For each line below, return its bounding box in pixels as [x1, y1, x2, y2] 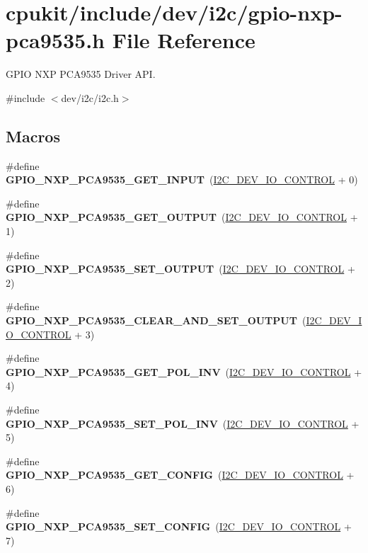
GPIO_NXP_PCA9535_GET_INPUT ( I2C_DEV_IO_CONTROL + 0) [6, 172, 358, 187]
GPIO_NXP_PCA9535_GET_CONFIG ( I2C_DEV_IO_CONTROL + [6, 467, 355, 482]
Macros [6, 125, 60, 147]
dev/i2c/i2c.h [61, 90, 119, 105]
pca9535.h [6, 25, 105, 55]
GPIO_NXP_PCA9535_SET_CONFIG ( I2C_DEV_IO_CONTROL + [6, 519, 352, 534]
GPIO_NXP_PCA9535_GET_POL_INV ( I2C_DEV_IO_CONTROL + [6, 364, 362, 379]
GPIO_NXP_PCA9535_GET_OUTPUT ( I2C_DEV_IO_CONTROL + [6, 210, 358, 224]
